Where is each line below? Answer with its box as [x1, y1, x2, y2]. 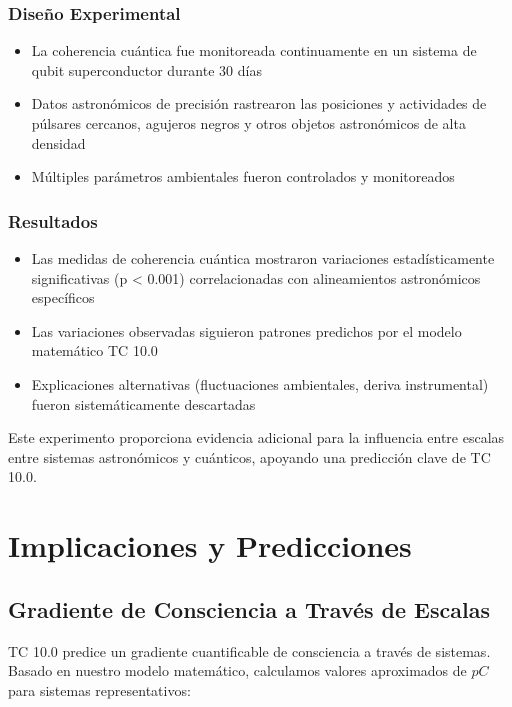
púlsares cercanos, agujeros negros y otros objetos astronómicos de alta [31, 113, 466, 133]
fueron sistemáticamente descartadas [31, 393, 256, 414]
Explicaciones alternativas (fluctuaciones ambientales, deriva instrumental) [31, 373, 489, 394]
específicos [31, 287, 95, 308]
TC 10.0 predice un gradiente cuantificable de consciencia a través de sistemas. [8, 640, 491, 661]
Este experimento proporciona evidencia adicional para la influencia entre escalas [8, 427, 505, 448]
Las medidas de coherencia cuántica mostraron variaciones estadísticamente [31, 248, 495, 268]
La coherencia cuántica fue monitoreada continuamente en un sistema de [31, 40, 477, 61]
